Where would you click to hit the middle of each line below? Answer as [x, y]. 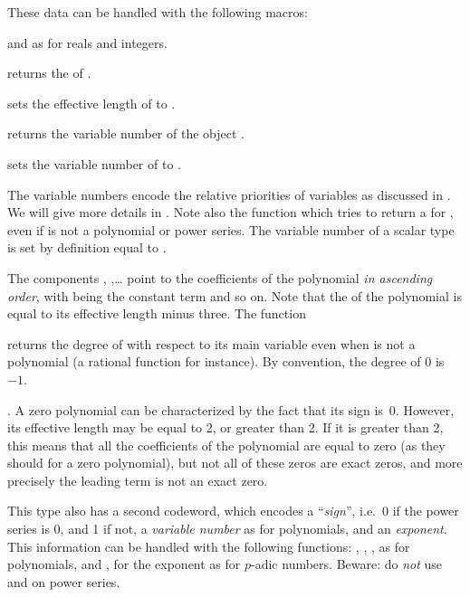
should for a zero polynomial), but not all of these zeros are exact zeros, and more [235, 463]
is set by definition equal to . [87, 247]
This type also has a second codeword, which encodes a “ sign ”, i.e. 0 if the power [233, 511]
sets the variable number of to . [94, 163]
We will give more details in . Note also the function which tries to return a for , [230, 212]
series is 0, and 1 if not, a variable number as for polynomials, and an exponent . [227, 529]
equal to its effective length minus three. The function [157, 313]
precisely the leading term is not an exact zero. [138, 480]
